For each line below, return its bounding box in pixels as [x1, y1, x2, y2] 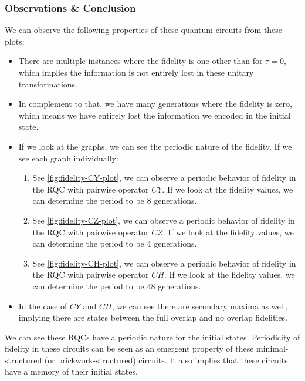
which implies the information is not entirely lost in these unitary [18, 66, 254, 78]
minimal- [256, 342, 289, 355]
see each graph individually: [18, 151, 118, 164]
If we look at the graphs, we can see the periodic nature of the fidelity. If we [18, 140, 292, 152]
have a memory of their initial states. [5, 365, 138, 377]
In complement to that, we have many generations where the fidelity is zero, [18, 97, 292, 110]
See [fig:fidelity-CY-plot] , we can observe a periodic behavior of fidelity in [32, 171, 296, 184]
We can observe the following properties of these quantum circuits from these [5, 23, 283, 36]
